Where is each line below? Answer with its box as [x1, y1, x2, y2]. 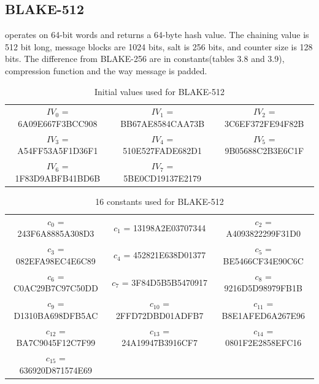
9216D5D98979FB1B [224, 282, 302, 294]
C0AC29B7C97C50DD [13, 282, 98, 294]
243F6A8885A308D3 [17, 227, 94, 240]
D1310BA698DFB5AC [13, 309, 98, 321]
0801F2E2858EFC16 [225, 336, 302, 349]
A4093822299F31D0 [226, 227, 301, 240]
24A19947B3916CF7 [121, 336, 198, 349]
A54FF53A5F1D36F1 [17, 144, 98, 157]
